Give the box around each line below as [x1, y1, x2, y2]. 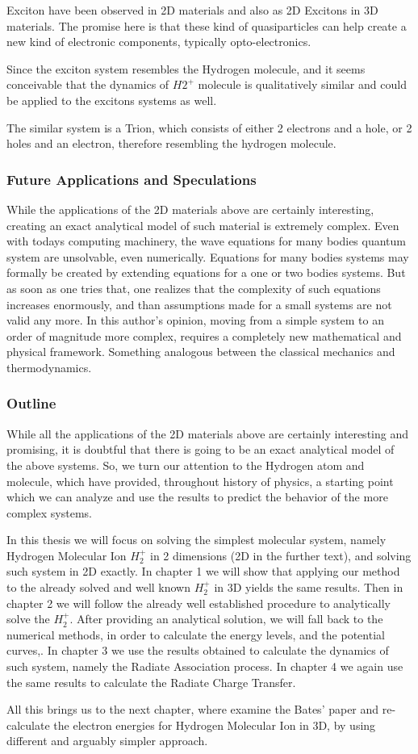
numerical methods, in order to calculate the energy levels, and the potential [6, 626, 385, 643]
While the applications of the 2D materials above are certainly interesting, [6, 200, 374, 217]
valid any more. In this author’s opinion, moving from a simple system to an [6, 312, 384, 329]
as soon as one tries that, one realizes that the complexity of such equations [6, 279, 381, 296]
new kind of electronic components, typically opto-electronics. [6, 33, 311, 50]
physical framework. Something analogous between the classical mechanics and [6, 343, 395, 360]
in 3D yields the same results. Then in [214, 579, 403, 596]
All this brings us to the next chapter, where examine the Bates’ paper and [6, 701, 379, 718]
